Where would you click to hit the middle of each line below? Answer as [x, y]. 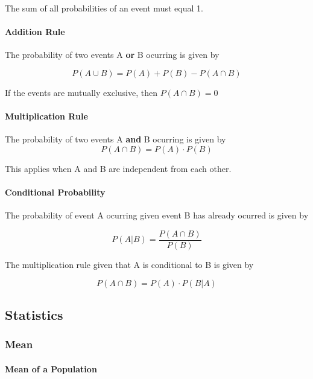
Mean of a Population [51, 368]
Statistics [34, 314]
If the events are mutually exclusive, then [81, 92]
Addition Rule [35, 32]
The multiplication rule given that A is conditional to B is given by [129, 265]
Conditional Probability [55, 192]
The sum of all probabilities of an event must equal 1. [104, 8]
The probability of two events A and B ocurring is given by [115, 139]
